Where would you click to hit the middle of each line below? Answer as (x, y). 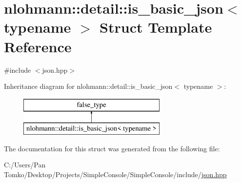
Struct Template (156, 27)
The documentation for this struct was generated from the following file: (112, 148)
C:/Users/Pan (25, 165)
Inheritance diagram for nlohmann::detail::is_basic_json (88, 86)
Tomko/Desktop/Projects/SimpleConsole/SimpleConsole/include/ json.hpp (115, 174)
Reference (38, 46)
